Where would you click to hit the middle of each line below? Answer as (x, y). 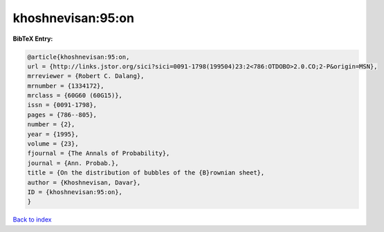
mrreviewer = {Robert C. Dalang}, (86, 76)
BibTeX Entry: (33, 39)
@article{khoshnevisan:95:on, (79, 57)
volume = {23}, (53, 144)
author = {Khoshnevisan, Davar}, (84, 182)
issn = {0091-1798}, (62, 105)
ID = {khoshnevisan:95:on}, (75, 192)
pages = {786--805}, (62, 115)
